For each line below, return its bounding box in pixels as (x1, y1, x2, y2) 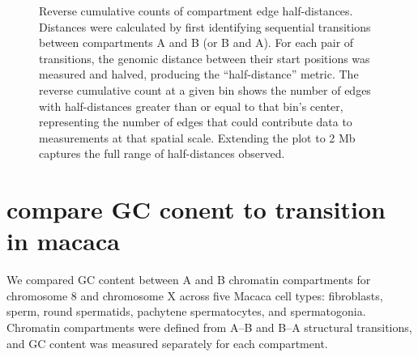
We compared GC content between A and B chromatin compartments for (6, 271, 371, 288)
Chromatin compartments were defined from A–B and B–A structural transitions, (6, 319, 412, 336)
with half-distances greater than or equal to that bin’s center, (39, 97, 343, 114)
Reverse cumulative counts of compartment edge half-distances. (39, 2, 353, 19)
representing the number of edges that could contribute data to (39, 113, 352, 130)
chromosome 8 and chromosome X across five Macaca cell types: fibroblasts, (6, 287, 383, 304)
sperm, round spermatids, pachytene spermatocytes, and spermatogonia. (6, 303, 366, 320)
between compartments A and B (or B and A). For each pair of (39, 34, 354, 51)
